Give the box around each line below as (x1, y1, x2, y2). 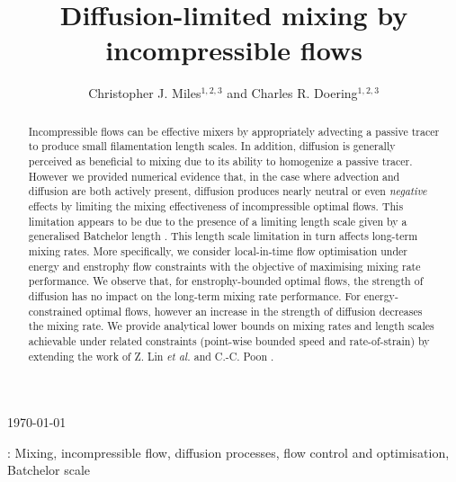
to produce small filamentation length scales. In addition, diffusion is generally (28, 138, 396, 154)
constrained (28, 303, 83, 318)
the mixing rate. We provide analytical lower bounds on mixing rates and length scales (28, 318, 434, 334)
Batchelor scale (7, 460, 91, 479)
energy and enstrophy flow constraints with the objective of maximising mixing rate (28, 258, 421, 273)
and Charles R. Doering (227, 84, 358, 103)
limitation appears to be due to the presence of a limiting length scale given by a (28, 213, 407, 228)
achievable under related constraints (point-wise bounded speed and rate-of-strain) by (28, 333, 430, 348)
